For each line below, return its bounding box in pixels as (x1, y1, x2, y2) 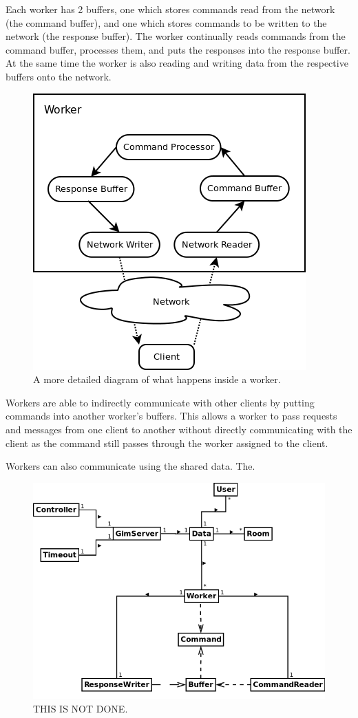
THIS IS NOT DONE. (33, 701, 128, 715)
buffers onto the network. (6, 69, 112, 83)
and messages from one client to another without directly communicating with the (6, 422, 352, 436)
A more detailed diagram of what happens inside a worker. (33, 372, 281, 387)
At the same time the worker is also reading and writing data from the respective (6, 56, 348, 70)
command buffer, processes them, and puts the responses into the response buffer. (6, 42, 350, 56)
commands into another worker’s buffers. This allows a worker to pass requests (6, 409, 337, 423)
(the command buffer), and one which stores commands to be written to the (6, 15, 327, 30)
